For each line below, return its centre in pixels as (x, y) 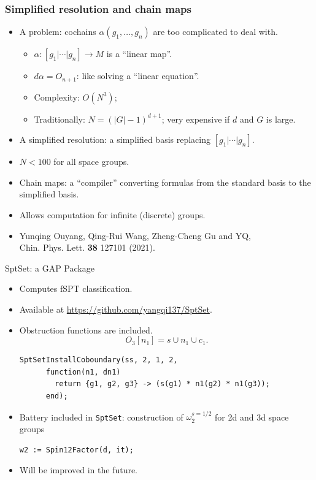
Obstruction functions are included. (86, 330)
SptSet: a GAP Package (50, 268)
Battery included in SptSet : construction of (101, 417)
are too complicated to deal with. (215, 32)
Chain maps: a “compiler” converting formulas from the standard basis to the (165, 182)
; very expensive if (196, 119)
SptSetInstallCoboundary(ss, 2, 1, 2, (98, 360)
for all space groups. (91, 162)
